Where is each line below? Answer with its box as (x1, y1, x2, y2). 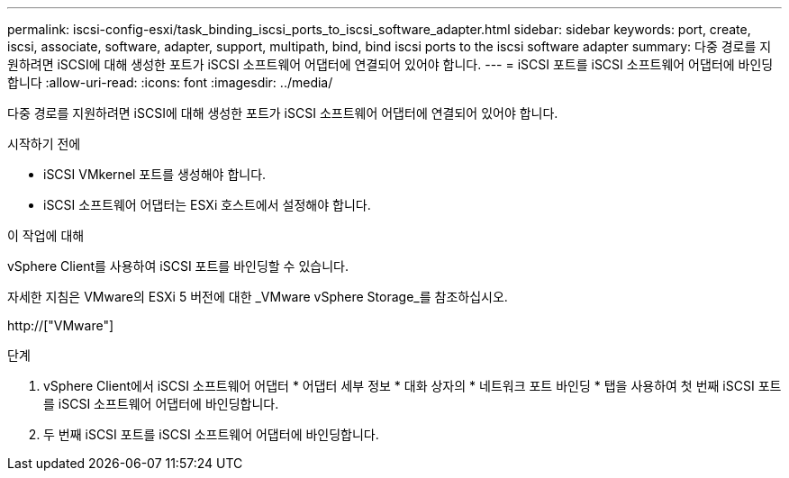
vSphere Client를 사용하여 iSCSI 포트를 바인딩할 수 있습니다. (7, 258, 349, 274)
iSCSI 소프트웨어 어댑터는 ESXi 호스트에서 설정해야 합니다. (43, 197, 371, 212)
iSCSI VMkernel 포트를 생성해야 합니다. (43, 167, 267, 182)
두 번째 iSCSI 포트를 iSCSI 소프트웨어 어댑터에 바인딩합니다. (43, 427, 379, 442)
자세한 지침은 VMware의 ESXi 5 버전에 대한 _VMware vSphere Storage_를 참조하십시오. (7, 289, 508, 304)
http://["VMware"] (7, 318, 114, 333)
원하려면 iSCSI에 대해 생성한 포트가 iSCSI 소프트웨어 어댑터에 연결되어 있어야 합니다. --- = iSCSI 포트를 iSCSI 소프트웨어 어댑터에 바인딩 (7, 57, 774, 72)
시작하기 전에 (7, 136, 81, 151)
